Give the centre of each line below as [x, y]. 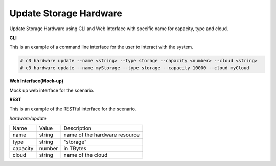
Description [77, 128]
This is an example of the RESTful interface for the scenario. [73, 109]
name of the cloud [86, 155]
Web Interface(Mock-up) [37, 81]
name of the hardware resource [102, 135]
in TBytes [75, 148]
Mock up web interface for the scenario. [52, 90]
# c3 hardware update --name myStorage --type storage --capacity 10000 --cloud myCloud [135, 68]
